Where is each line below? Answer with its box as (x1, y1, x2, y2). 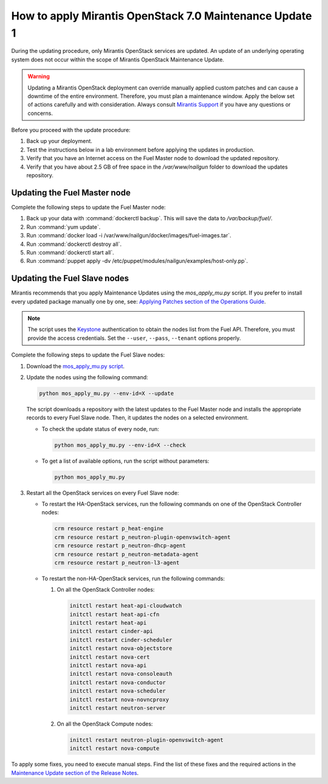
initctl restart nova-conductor (69, 679, 166, 686)
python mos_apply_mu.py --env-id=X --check (54, 441, 186, 449)
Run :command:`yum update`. (26, 223, 101, 231)
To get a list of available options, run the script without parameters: (41, 457, 210, 464)
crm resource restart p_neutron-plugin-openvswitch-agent (54, 533, 231, 541)
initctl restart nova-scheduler (69, 688, 166, 695)
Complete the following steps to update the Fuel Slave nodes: (11, 351, 165, 359)
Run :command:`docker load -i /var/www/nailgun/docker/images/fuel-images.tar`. (26, 232, 232, 239)
